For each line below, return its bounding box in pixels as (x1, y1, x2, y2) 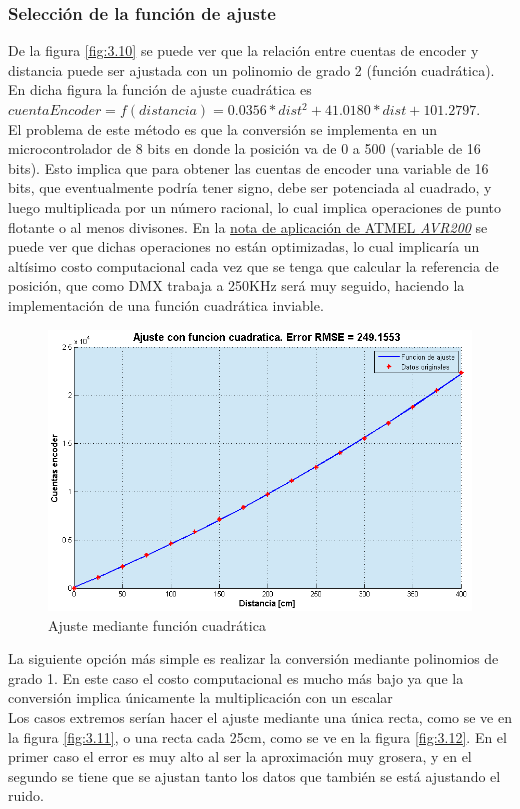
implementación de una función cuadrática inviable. (8, 294, 324, 315)
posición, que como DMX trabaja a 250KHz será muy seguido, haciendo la (8, 275, 465, 296)
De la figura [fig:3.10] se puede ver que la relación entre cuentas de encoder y (8, 40, 479, 61)
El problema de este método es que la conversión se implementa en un (8, 118, 438, 139)
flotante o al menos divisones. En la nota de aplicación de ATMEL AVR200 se (8, 216, 488, 237)
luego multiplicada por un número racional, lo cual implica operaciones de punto (8, 196, 501, 217)
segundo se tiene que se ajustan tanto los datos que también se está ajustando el (8, 765, 501, 786)
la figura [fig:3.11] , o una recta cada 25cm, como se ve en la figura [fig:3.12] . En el (8, 726, 507, 747)
